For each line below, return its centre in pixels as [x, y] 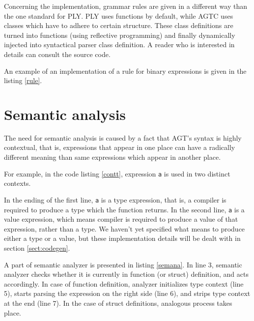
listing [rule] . [23, 80]
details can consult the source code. [57, 54]
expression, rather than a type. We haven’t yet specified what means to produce [125, 228]
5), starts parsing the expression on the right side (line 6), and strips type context [127, 293]
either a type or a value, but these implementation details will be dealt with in [122, 238]
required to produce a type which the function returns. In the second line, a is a [124, 209]
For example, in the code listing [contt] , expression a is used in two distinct [117, 173]
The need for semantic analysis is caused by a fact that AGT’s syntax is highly [123, 137]
